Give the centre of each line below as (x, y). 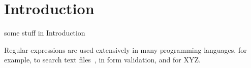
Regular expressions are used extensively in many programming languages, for (125, 49)
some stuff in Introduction (45, 33)
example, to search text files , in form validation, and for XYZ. (102, 60)
